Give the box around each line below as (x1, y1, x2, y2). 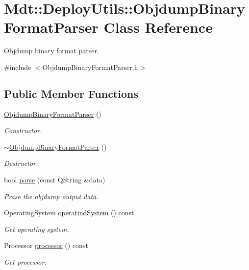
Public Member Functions (4, 86, 138, 101)
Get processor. (4, 257, 47, 267)
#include (4, 62, 31, 72)
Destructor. (4, 158, 38, 168)
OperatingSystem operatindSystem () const (4, 207, 134, 218)
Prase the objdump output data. (4, 191, 99, 201)
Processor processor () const (4, 240, 88, 250)
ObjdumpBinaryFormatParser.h (42, 62, 138, 72)
